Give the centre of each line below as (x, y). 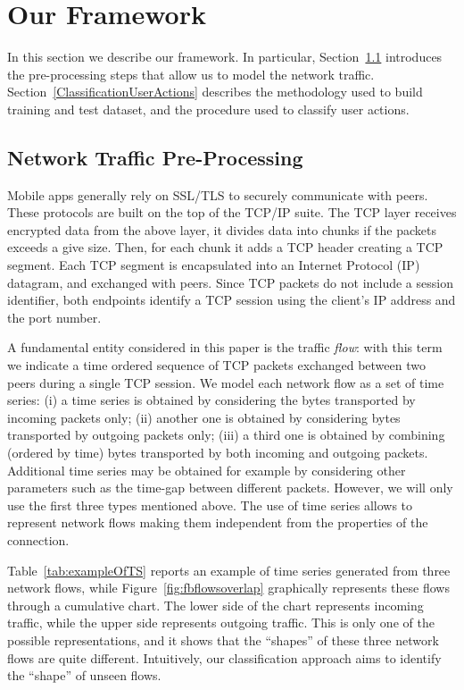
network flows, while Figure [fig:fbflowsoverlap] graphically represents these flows (228, 588)
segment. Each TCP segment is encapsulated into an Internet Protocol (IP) (214, 265)
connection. (38, 539)
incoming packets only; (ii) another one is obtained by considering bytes (204, 417)
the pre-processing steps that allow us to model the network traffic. (191, 74)
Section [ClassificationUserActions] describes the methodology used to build (215, 92)
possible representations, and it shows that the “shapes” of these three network (223, 640)
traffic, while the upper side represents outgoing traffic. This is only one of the (221, 623)
